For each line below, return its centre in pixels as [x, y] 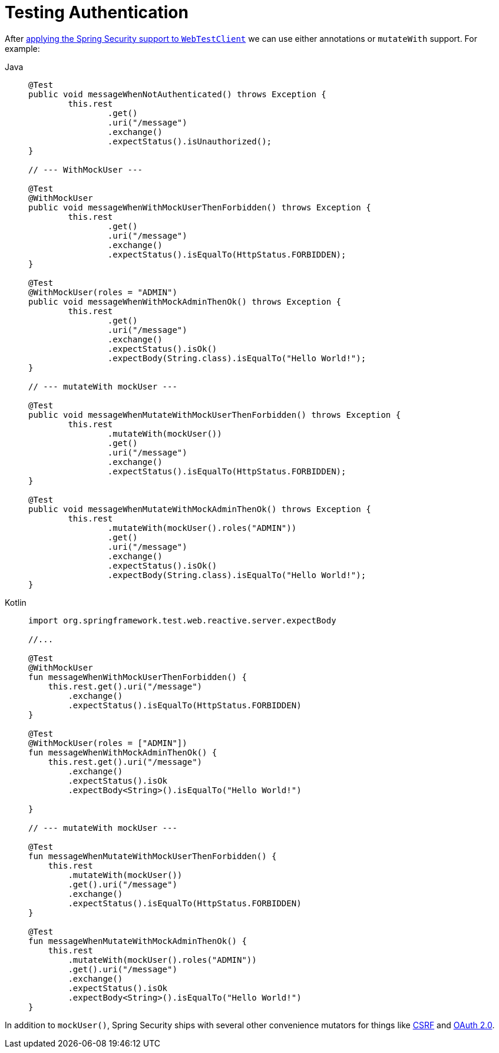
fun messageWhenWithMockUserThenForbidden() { [138, 677]
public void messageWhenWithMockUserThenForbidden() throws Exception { [200, 207]
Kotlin [16, 602]
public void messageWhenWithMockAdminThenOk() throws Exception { [185, 301]
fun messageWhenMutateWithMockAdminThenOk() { [138, 941]
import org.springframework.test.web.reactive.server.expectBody [182, 620]
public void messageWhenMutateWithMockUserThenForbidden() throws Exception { [215, 415]
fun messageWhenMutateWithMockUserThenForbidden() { [153, 856]
